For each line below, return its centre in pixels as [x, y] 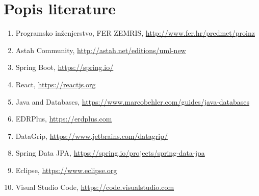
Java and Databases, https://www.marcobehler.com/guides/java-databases [133, 101]
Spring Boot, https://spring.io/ [64, 67]
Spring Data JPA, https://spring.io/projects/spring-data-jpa [110, 153]
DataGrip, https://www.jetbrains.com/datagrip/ [92, 136]
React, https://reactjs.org [56, 84]
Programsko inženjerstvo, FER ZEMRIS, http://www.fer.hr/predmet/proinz [135, 33]
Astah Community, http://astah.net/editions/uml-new [101, 50]
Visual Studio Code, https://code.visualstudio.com [95, 187]
